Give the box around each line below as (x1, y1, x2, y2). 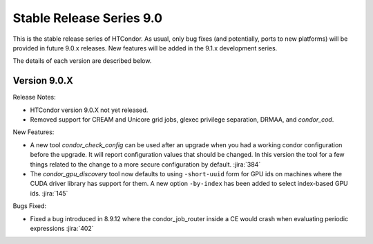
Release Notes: (12, 93, 56, 102)
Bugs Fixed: (12, 202, 47, 210)
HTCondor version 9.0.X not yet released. (30, 106, 149, 114)
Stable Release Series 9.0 (12, 10, 162, 26)
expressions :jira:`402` (30, 224, 94, 232)
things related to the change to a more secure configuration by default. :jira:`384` (30, 160, 261, 169)
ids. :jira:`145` (30, 189, 68, 197)
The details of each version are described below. (12, 57, 152, 65)
